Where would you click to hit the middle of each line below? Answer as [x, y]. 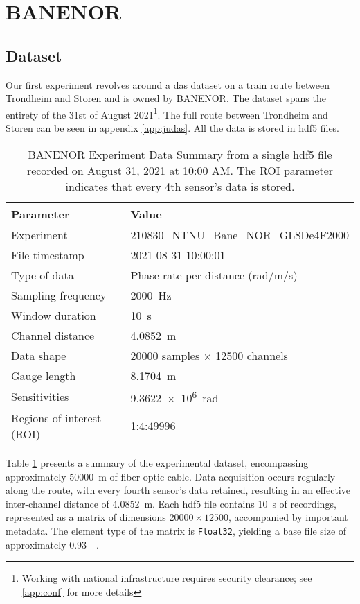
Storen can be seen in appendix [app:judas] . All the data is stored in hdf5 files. [173, 128]
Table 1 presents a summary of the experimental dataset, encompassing [157, 462]
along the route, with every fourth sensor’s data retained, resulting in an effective [178, 490]
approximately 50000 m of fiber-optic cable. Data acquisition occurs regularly [171, 476]
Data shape [39, 355]
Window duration [54, 315]
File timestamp [48, 254]
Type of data [43, 275]
